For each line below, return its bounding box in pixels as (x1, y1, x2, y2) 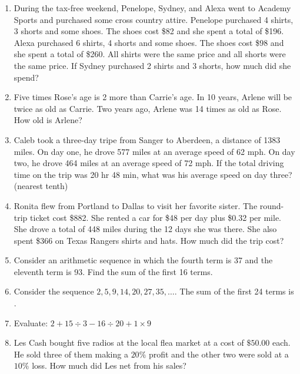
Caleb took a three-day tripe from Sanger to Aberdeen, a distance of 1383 (14, 133, 281, 145)
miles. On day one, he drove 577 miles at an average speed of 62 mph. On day (14, 145, 295, 157)
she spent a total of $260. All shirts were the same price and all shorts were (14, 48, 286, 60)
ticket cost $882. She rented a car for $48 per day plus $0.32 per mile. (30, 211, 281, 223)
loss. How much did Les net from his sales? (32, 359, 186, 372)
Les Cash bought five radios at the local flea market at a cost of (14, 336, 244, 349)
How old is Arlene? (14, 114, 82, 126)
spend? (14, 71, 39, 83)
